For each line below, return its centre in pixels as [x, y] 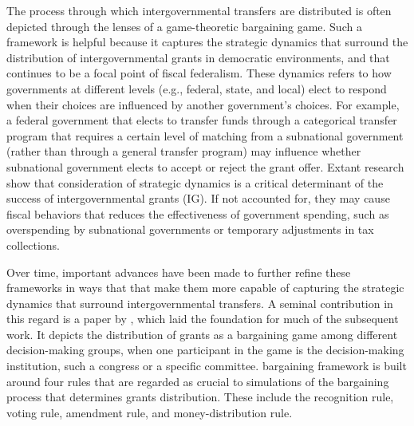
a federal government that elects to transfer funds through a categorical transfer [202, 120]
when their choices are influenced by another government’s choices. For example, [203, 104]
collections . [33, 245]
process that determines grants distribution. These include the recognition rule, [200, 397]
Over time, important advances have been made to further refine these [179, 272]
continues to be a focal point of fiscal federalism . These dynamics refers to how [199, 73]
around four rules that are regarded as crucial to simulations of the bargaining [198, 381]
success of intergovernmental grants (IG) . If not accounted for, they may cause [198, 198]
